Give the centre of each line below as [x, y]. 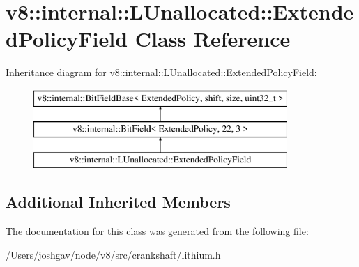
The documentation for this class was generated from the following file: [157, 231]
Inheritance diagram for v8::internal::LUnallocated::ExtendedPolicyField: [161, 72]
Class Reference [213, 39]
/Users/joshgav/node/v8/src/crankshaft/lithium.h [113, 254]
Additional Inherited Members [118, 202]
